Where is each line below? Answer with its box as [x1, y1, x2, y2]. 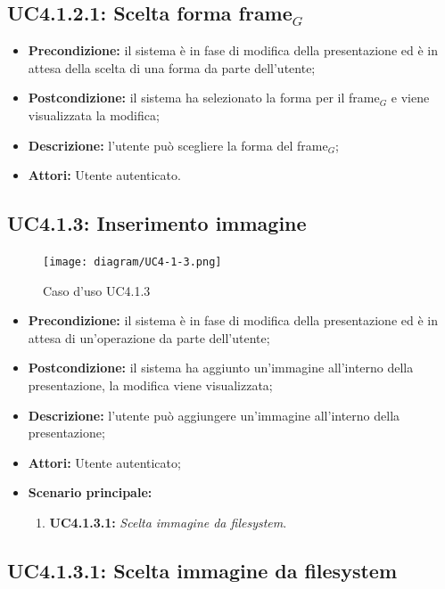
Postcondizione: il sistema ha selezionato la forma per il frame [28, 88, 380, 107]
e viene [391, 88, 430, 107]
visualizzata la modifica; [28, 105, 160, 124]
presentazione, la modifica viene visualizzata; [28, 376, 273, 394]
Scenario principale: [28, 483, 152, 502]
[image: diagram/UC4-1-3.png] [43, 255, 222, 268]
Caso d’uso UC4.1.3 [43, 281, 151, 299]
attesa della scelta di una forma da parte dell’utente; [28, 58, 316, 77]
